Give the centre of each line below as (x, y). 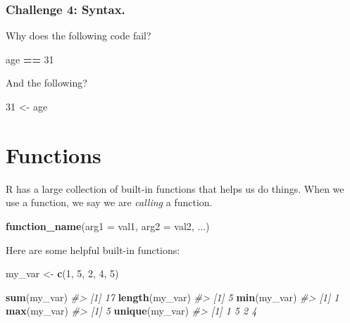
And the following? (46, 83)
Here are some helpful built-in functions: (93, 249)
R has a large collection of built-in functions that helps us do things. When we (175, 188)
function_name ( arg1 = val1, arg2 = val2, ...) (108, 226)
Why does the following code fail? (79, 36)
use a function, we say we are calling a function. (109, 202)
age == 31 (30, 59)
